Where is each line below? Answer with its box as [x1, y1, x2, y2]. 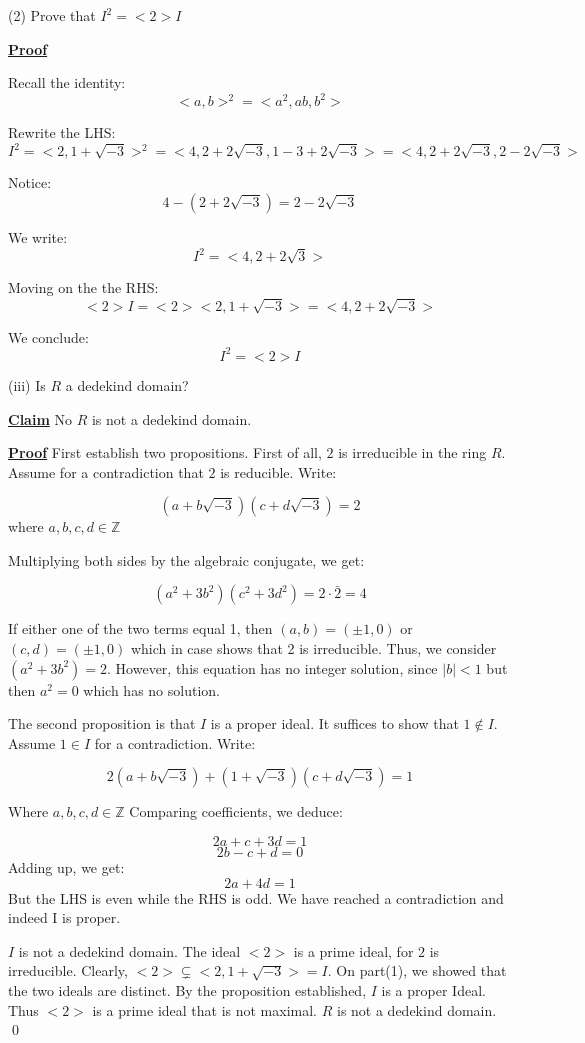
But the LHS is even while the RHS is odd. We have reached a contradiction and [8, 887, 504, 908]
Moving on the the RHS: [8, 277, 159, 298]
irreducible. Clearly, [8, 960, 128, 981]
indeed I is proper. [8, 907, 121, 928]
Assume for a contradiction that [8, 461, 204, 482]
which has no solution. [83, 679, 220, 700]
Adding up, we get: [8, 857, 125, 878]
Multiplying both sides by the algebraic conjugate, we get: [8, 549, 365, 570]
